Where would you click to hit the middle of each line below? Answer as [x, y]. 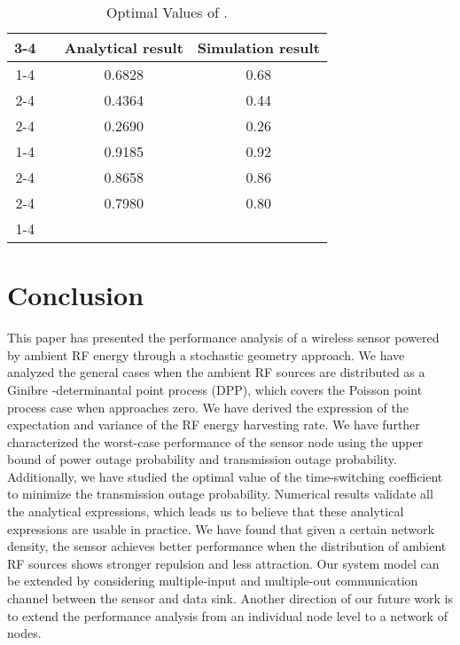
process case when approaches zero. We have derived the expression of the [208, 407]
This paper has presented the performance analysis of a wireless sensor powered [223, 338]
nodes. [24, 633]
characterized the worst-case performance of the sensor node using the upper [215, 441]
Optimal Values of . [167, 12]
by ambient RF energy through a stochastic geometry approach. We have [206, 354]
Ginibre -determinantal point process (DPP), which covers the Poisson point [215, 389]
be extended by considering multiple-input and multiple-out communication [213, 581]
